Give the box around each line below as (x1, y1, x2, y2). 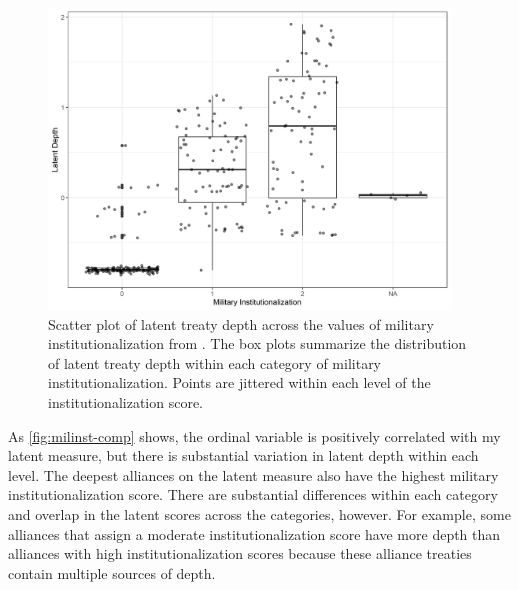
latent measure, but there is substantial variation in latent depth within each (8, 445, 479, 466)
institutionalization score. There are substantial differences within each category (8, 484, 498, 505)
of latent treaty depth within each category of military (48, 352, 382, 373)
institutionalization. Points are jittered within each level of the (48, 372, 431, 393)
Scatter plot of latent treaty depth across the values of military (48, 313, 434, 334)
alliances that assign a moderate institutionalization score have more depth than (8, 523, 501, 544)
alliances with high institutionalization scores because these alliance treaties (8, 543, 472, 564)
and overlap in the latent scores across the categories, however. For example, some (8, 504, 511, 525)
